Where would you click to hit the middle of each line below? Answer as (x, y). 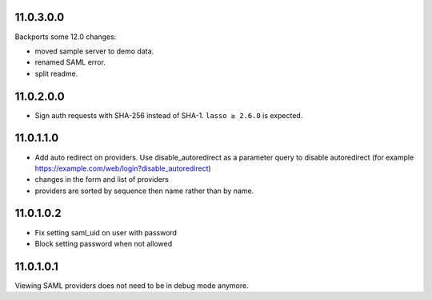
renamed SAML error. (70, 62)
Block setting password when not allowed (103, 243)
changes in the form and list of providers (102, 180)
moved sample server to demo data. (94, 51)
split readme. (56, 73)
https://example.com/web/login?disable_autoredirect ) (123, 168)
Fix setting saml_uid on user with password (106, 232)
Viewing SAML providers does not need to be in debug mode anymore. (132, 285)
